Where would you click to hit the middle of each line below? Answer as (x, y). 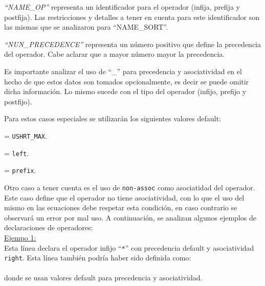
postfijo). (18, 101)
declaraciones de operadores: (49, 227)
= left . (17, 153)
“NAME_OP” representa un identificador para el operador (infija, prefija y (122, 7)
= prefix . (20, 170)
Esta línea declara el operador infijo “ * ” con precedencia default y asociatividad (129, 247)
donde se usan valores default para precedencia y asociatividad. (103, 278)
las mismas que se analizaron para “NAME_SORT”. (86, 27)
